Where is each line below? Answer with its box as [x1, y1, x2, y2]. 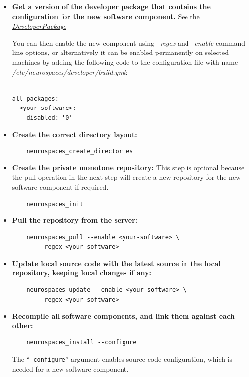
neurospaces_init [26, 200, 83, 208]
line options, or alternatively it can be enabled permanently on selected [12, 47, 229, 57]
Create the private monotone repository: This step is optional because [12, 162, 245, 172]
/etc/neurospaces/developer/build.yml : [12, 66, 128, 77]
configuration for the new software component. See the [12, 11, 200, 21]
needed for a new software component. [12, 363, 129, 374]
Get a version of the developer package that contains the [12, 1, 211, 11]
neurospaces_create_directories [26, 148, 133, 155]
